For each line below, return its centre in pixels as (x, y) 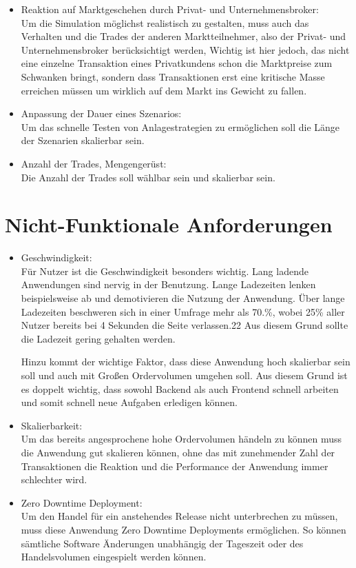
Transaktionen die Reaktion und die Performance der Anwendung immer (175, 466)
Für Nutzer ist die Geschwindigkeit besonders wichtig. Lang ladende (165, 271)
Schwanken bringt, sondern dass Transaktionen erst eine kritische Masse (173, 76)
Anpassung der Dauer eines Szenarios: (101, 113)
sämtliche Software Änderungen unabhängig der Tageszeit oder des (162, 543)
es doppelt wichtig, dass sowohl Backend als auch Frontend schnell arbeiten (180, 388)
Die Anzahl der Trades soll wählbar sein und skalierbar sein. (148, 177)
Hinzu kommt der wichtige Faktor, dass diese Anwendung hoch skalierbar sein (186, 362)
